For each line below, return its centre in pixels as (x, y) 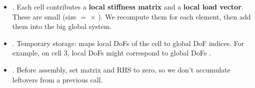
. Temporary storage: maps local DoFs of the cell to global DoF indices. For (128, 43)
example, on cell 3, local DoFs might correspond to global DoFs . (111, 53)
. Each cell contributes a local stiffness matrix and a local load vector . (128, 6)
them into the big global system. (62, 26)
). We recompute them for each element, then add (174, 16)
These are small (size (44, 16)
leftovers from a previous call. (57, 79)
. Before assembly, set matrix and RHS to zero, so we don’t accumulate (121, 69)
